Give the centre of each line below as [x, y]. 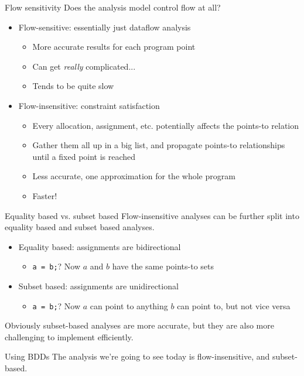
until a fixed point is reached [84, 156]
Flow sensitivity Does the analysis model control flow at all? [113, 7]
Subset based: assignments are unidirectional [98, 286]
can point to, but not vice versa [234, 305]
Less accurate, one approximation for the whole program [134, 176]
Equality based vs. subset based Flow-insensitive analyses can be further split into [152, 215]
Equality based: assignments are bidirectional [100, 246]
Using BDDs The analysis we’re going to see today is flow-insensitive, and [137, 356]
